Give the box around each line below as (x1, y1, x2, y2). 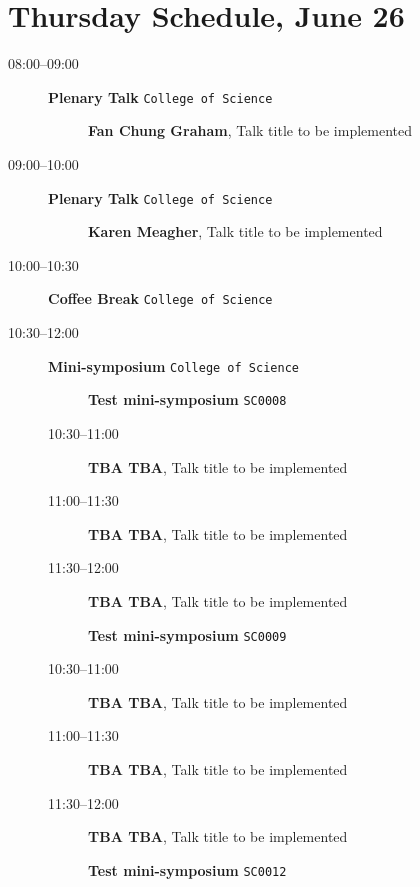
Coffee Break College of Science (48, 288, 273, 309)
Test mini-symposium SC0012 (88, 859, 287, 880)
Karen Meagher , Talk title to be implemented (88, 221, 383, 242)
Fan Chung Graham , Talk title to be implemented (88, 120, 412, 141)
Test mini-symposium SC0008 (88, 389, 287, 410)
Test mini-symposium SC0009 (88, 624, 287, 645)
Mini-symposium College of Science (48, 355, 299, 376)
